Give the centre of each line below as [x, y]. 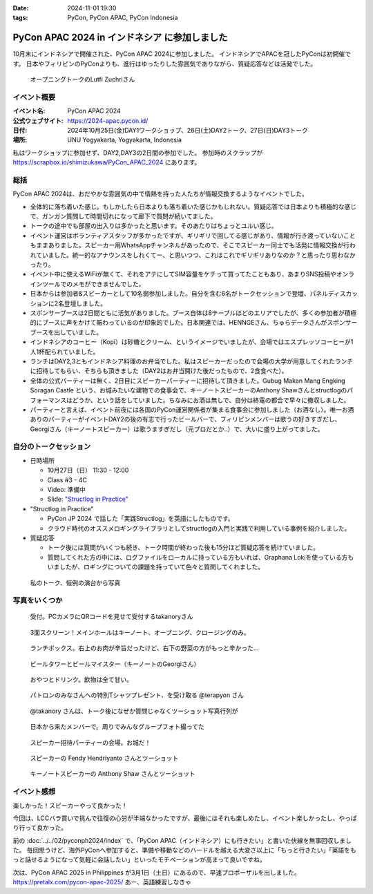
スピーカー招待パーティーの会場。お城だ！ [90, 742]
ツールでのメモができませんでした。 [93, 284]
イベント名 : [29, 111]
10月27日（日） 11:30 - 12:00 [88, 470]
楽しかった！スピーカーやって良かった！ [70, 806]
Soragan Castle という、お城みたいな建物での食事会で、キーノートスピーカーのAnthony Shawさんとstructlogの [189, 390]
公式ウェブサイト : [38, 120]
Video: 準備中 [67, 489]
